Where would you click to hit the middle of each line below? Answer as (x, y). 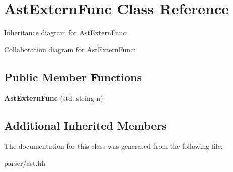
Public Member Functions (73, 76)
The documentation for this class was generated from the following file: (113, 146)
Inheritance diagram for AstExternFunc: (66, 33)
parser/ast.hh (25, 163)
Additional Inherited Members (85, 125)
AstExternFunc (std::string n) (54, 98)
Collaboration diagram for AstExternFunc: (70, 49)
